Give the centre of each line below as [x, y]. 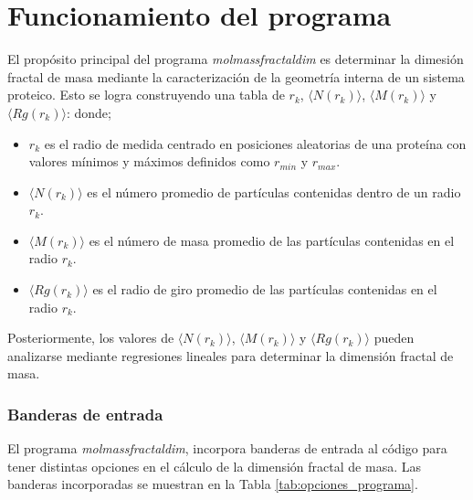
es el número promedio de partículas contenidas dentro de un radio [274, 191]
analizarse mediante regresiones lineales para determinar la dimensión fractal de [231, 355]
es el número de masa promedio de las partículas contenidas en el [272, 240]
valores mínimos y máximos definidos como [149, 161]
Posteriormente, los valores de [91, 338]
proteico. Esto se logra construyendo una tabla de [146, 95]
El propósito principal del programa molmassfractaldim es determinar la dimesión [236, 59]
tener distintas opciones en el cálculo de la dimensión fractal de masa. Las [214, 466]
